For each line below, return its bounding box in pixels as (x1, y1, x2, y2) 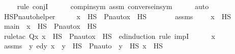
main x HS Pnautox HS (4, 21, 97, 31)
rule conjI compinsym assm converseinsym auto (17, 1, 209, 11)
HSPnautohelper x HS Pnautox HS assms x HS (4, 11, 231, 21)
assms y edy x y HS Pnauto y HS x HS (4, 40, 163, 51)
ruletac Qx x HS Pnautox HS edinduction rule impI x (4, 30, 215, 41)
